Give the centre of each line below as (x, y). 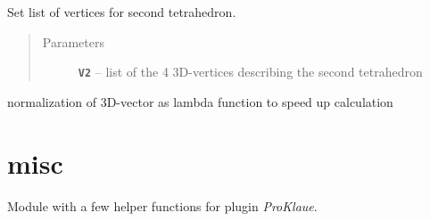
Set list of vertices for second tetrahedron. (122, 12)
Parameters (73, 41)
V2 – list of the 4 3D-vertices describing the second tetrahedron (250, 72)
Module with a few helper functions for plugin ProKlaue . (162, 205)
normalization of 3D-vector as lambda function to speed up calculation (200, 101)
